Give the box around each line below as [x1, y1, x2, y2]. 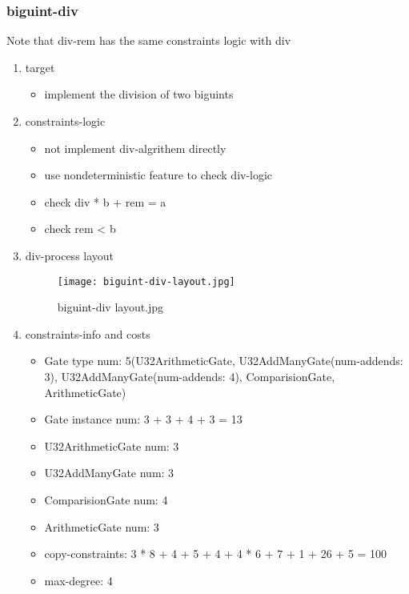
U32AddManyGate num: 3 [44, 464, 174, 481]
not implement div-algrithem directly [44, 139, 227, 156]
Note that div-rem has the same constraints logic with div [6, 32, 291, 49]
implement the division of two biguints [44, 86, 234, 102]
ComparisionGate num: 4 [44, 491, 168, 508]
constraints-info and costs [25, 325, 150, 342]
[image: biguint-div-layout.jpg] [57, 275, 235, 287]
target [25, 58, 55, 75]
